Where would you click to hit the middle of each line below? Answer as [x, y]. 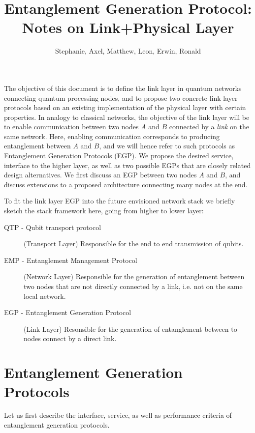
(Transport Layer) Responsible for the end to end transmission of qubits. [134, 244]
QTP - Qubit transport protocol [53, 227]
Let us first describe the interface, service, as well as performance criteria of [118, 415]
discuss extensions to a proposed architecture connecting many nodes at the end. [126, 184]
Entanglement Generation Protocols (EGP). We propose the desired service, [119, 156]
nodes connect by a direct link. [70, 338]
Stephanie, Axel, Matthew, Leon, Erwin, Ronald [128, 51]
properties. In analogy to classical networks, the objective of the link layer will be [127, 117]
